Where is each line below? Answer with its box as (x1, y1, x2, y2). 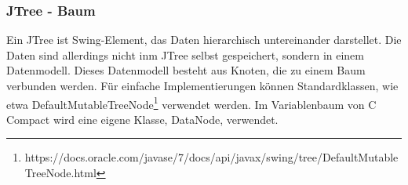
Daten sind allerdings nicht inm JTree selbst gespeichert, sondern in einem (6, 46, 364, 63)
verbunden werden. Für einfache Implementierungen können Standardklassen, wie (6, 78, 399, 93)
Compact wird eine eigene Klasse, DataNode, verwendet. (6, 111, 279, 127)
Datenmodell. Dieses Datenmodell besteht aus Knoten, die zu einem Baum (6, 62, 366, 78)
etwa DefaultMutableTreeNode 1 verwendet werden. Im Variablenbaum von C (6, 93, 377, 112)
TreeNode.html (24, 165, 97, 181)
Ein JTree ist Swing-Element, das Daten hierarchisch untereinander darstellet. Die (6, 31, 402, 48)
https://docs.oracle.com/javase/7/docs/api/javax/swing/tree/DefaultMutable (24, 149, 399, 165)
